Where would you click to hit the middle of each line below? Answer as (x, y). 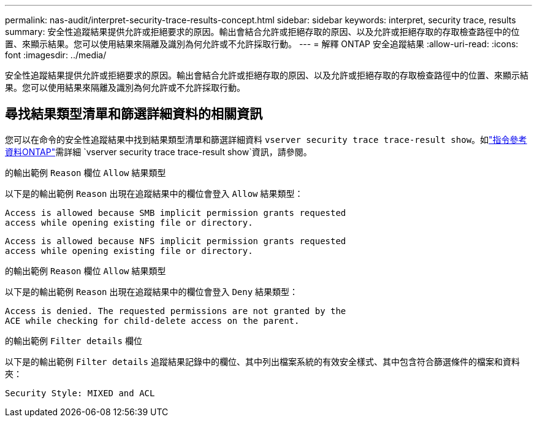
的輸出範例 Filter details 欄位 (74, 340)
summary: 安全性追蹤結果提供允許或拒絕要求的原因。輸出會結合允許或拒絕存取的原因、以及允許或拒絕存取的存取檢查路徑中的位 (262, 32)
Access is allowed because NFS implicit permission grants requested (176, 241)
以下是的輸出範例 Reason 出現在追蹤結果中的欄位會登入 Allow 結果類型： (154, 193)
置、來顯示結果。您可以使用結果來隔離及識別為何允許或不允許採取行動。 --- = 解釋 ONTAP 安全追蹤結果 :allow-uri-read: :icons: (262, 44)
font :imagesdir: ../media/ (56, 55)
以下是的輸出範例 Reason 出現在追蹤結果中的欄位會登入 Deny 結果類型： (152, 291)
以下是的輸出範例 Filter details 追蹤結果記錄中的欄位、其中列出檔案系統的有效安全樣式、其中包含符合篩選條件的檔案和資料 (262, 361)
